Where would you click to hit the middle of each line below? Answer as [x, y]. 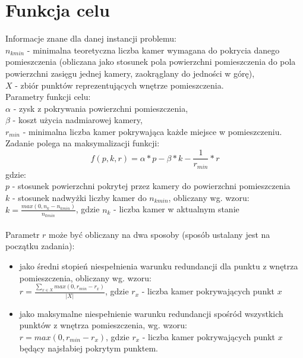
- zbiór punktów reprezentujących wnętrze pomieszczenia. [119, 85]
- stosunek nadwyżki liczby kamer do [79, 197]
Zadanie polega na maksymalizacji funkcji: [83, 143]
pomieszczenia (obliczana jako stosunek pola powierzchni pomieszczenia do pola [151, 62]
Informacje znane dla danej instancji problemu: [91, 38]
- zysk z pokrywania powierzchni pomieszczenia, [101, 108]
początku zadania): [40, 246]
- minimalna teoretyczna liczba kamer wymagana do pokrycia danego [153, 50]
